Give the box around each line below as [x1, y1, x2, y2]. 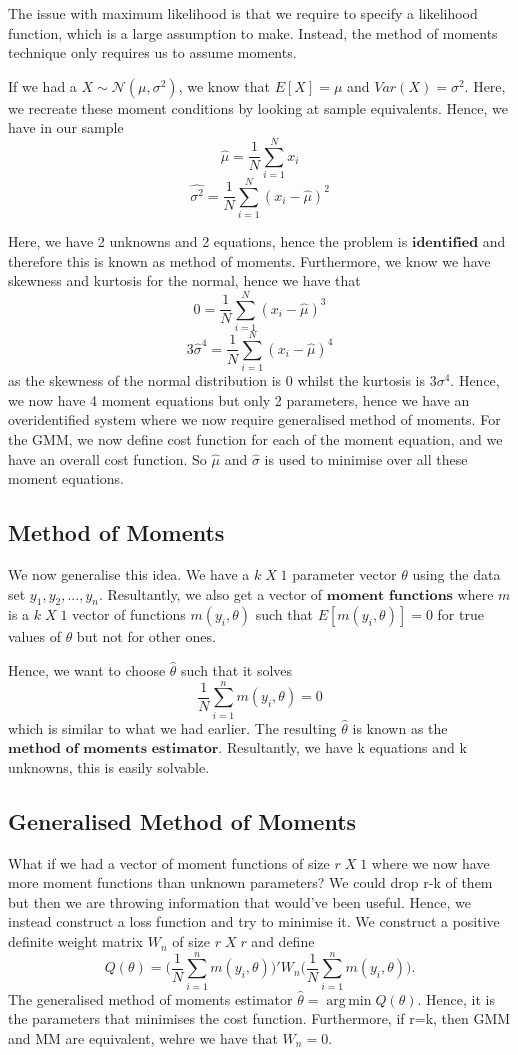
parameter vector [292, 564, 397, 585]
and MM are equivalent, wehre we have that [8, 1027, 278, 1048]
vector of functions [72, 604, 186, 625]
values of [8, 626, 61, 647]
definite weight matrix [8, 931, 143, 952]
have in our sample [8, 117, 124, 138]
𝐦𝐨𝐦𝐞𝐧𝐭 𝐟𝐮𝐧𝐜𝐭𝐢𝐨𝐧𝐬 [326, 588, 453, 603]
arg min [326, 993, 372, 1008]
